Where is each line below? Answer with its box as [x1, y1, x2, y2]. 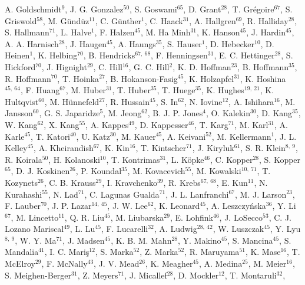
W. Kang [5, 118, 38, 130]
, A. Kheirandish [34, 142, 94, 154]
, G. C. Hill [128, 60, 170, 73]
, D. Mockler [173, 268, 219, 281]
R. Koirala [5, 153, 42, 165]
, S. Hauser [162, 37, 202, 50]
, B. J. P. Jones [147, 107, 203, 119]
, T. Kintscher [135, 142, 187, 154]
